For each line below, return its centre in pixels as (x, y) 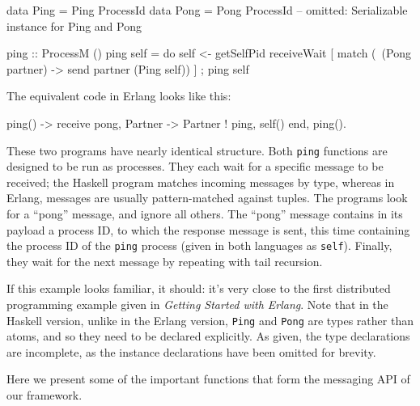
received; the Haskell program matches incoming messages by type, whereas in (201, 182)
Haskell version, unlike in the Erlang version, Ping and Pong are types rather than (210, 320)
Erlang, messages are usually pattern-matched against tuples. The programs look (207, 198)
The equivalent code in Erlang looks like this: (119, 96)
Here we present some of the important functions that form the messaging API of (208, 379)
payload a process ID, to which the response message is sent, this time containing (208, 229)
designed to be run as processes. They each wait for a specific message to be (195, 166)
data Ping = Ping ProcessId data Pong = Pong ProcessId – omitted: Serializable (207, 10)
